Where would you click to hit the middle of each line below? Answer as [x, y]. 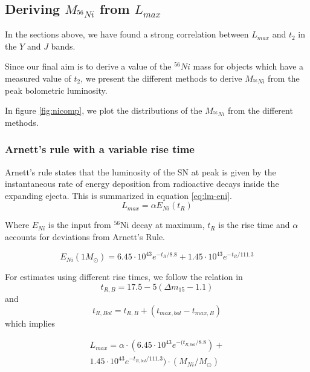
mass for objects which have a [248, 66]
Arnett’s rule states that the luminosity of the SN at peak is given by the [140, 171]
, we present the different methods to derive [161, 78]
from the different [260, 110]
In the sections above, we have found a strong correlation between [127, 34]
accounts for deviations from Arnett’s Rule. [85, 236]
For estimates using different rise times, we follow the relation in [124, 277]
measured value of [38, 78]
